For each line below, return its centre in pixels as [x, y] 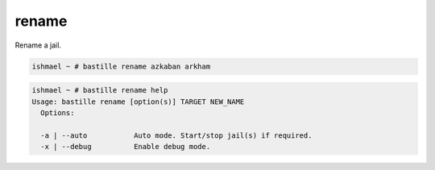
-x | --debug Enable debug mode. [126, 147]
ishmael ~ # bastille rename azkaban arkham [121, 66]
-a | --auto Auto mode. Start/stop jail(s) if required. [176, 135]
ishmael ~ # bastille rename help [100, 90]
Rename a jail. [38, 45]
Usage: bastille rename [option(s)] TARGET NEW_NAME [138, 102]
